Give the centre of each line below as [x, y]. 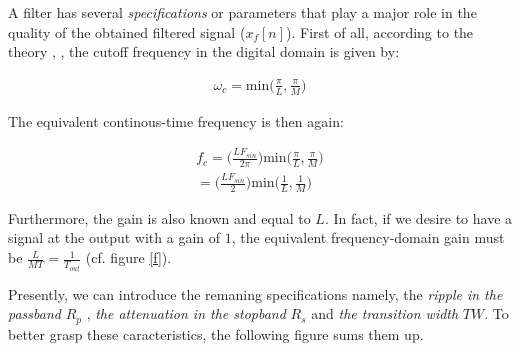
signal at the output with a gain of [114, 237]
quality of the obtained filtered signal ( [127, 31]
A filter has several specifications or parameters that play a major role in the [242, 12]
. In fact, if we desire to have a [418, 217]
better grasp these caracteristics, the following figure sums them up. [216, 333]
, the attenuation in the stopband [186, 313]
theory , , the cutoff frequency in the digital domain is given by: [204, 51]
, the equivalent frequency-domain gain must [368, 237]
